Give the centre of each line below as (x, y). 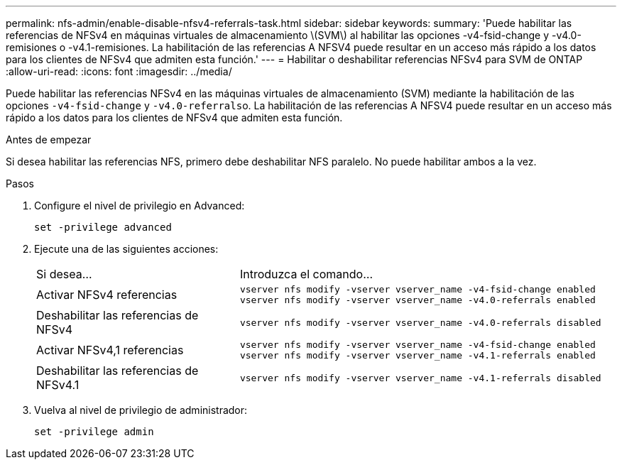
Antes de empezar (49, 139)
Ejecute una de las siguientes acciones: (126, 249)
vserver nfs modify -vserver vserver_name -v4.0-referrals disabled (420, 322)
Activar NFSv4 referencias (107, 295)
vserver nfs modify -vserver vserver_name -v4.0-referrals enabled (418, 300)
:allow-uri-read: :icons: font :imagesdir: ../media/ (119, 71)
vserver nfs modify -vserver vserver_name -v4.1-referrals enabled (418, 355)
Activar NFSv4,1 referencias (110, 350)
